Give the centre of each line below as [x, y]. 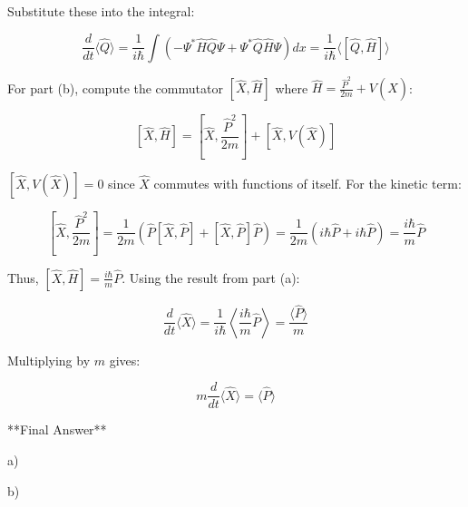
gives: [125, 360]
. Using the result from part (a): [211, 277]
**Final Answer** [57, 429]
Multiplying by [49, 360]
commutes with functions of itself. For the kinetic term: [307, 183]
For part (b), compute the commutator [115, 88]
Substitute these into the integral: [101, 11]
